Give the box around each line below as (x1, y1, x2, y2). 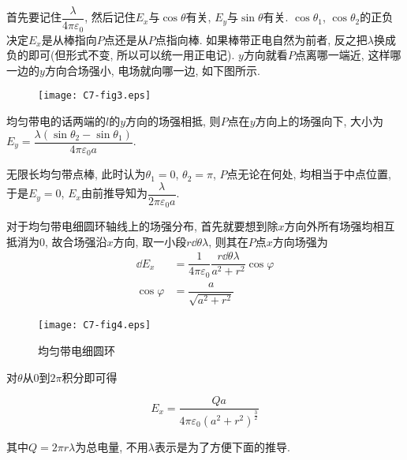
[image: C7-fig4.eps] (38, 320, 151, 331)
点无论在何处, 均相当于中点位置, (226, 166, 391, 182)
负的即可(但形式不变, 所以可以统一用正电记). (6, 47, 235, 63)
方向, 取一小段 (113, 233, 187, 249)
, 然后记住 (84, 9, 136, 25)
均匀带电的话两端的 (6, 112, 106, 129)
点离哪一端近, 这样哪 (294, 47, 401, 63)
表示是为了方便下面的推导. (154, 438, 290, 454)
